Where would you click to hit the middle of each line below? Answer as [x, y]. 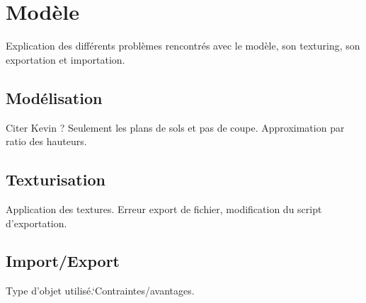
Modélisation [54, 97]
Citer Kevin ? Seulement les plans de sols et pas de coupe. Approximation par [175, 127]
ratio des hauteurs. [46, 141]
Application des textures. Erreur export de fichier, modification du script [164, 208]
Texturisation [56, 179]
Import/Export [63, 261]
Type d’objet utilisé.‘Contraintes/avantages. [100, 291]
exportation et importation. [65, 59]
